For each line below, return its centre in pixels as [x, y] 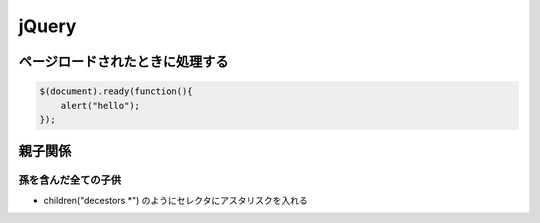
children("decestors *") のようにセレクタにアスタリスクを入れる [176, 200]
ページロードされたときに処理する [123, 61]
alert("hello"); [100, 105]
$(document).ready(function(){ [116, 91]
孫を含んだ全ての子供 [70, 180]
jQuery [47, 26]
